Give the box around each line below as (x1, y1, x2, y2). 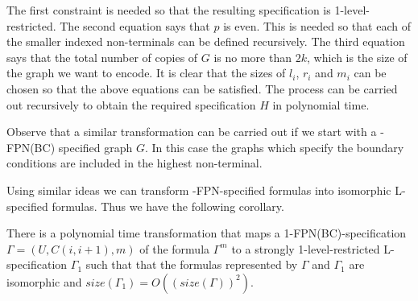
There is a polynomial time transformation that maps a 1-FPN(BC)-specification (6, 225, 407, 241)
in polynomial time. (272, 96, 370, 113)
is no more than (213, 48, 292, 65)
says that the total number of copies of (6, 48, 198, 65)
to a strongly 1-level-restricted (231, 240, 380, 257)
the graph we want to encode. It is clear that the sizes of (6, 64, 286, 81)
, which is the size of (306, 48, 408, 65)
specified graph (58, 138, 133, 155)
